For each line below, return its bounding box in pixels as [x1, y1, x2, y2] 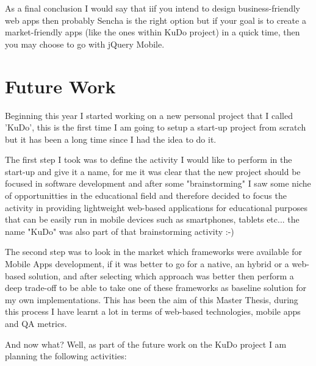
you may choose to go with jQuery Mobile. [5, 37, 165, 50]
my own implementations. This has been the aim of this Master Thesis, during [5, 293, 298, 306]
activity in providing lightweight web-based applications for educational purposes [5, 201, 307, 213]
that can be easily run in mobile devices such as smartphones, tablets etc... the [5, 213, 300, 226]
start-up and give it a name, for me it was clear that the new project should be [5, 165, 301, 178]
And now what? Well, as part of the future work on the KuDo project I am [5, 337, 287, 350]
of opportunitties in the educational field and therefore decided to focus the [5, 189, 287, 202]
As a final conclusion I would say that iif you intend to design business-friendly [5, 2, 300, 14]
